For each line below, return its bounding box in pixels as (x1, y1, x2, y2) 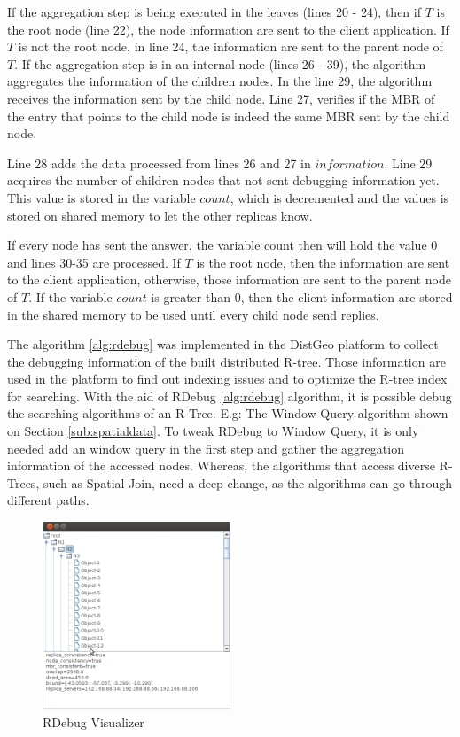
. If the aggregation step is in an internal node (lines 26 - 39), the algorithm (14, 54, 426, 73)
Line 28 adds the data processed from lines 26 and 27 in (7, 153, 311, 172)
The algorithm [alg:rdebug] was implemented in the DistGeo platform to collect (7, 335, 439, 353)
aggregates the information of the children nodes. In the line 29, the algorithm (7, 72, 433, 90)
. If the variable (28, 287, 113, 306)
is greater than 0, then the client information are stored (151, 287, 453, 306)
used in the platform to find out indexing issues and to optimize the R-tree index (7, 369, 448, 388)
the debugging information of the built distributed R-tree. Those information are (7, 352, 446, 370)
